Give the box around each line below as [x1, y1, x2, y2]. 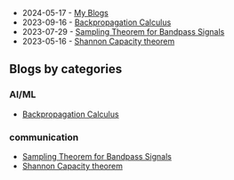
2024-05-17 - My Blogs [21, 8, 109, 18]
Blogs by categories [9, 61, 123, 77]
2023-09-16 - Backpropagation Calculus [21, 17, 172, 28]
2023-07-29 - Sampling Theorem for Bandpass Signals [21, 27, 225, 37]
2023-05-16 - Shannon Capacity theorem [21, 36, 175, 46]
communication [9, 131, 79, 143]
